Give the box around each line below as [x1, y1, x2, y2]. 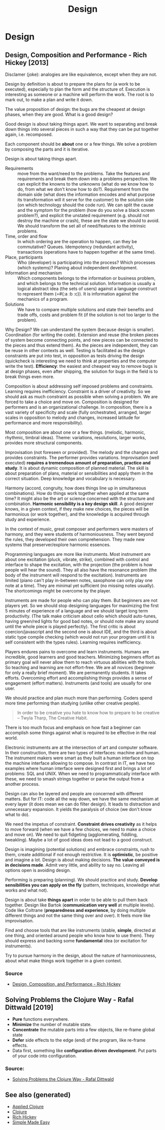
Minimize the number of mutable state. [12, 1022, 92, 1028]
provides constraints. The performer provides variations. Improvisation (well [5, 454, 159, 460]
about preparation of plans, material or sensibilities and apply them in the [5, 470, 154, 476]
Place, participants [5, 255, 43, 260]
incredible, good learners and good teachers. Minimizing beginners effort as [5, 654, 160, 660]
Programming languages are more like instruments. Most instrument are [5, 551, 151, 557]
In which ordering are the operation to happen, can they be [17, 239, 137, 244]
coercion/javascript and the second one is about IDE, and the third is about [5, 629, 157, 635]
